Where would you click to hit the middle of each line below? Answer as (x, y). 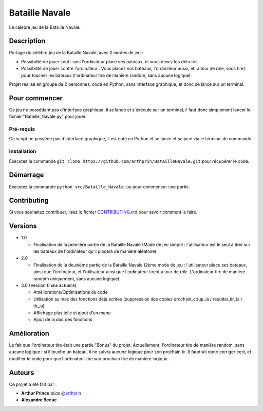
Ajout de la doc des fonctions (63, 319)
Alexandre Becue (39, 400)
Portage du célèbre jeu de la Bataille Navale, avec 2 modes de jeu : (76, 53)
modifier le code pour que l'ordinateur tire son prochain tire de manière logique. (89, 358)
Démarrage (26, 175)
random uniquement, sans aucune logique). (77, 279)
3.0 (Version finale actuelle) (49, 285)
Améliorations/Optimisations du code (71, 292)
